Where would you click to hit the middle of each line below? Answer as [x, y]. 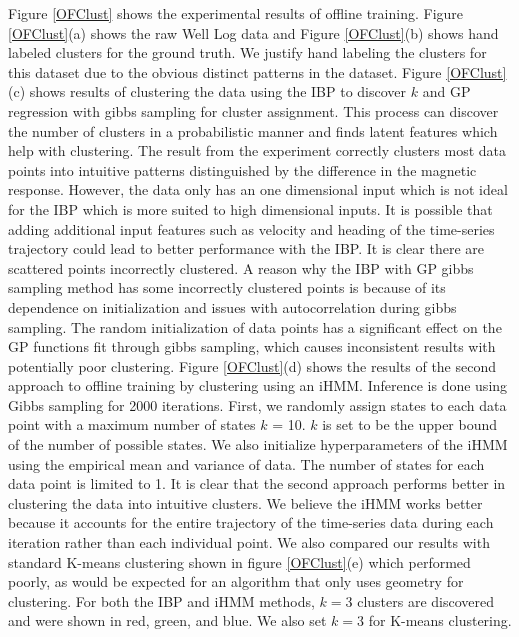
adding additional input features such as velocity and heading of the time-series [251, 228]
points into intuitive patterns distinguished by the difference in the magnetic [242, 169]
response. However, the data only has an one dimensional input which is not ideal [258, 189]
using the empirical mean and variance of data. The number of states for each [246, 463]
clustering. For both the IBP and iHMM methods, [161, 600]
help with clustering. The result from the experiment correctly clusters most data [257, 150]
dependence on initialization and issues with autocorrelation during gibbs [232, 306]
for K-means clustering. [440, 620]
